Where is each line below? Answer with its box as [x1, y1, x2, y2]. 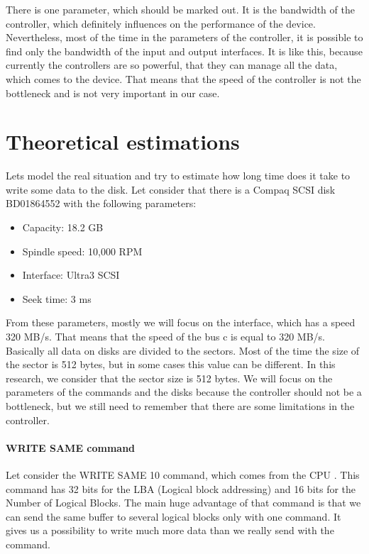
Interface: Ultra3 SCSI [22, 267, 120, 282]
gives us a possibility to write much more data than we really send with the [6, 523, 334, 538]
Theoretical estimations [6, 127, 240, 156]
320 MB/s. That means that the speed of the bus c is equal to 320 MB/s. [6, 329, 325, 344]
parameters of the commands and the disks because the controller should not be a [6, 384, 362, 399]
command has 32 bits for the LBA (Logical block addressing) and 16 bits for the [6, 481, 356, 496]
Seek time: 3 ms [22, 291, 92, 306]
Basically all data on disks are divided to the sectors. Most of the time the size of [6, 343, 360, 358]
